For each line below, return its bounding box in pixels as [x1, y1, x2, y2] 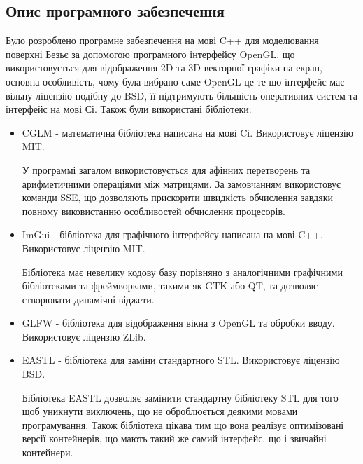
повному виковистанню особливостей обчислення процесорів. [22, 203, 285, 218]
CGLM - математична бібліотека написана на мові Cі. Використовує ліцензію [22, 125, 354, 139]
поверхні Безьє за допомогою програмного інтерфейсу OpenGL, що [6, 46, 295, 61]
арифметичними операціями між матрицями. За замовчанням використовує [22, 176, 341, 191]
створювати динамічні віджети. [22, 292, 155, 306]
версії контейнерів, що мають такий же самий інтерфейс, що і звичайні [22, 431, 327, 446]
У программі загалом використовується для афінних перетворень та [22, 162, 311, 177]
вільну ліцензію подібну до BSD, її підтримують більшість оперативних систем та [6, 88, 357, 102]
